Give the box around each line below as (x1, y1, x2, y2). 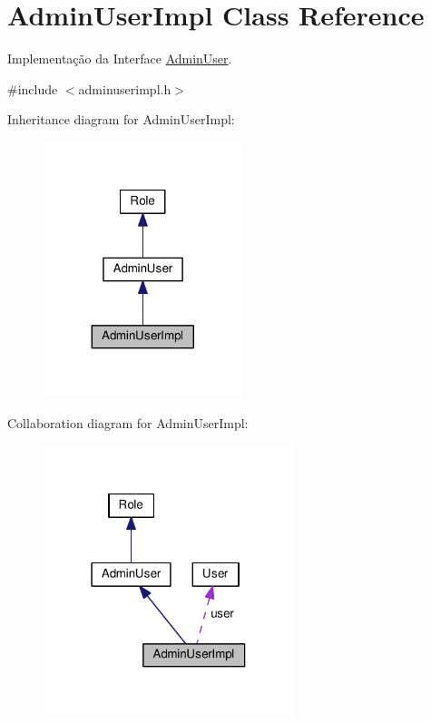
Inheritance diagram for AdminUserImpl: (7, 110, 235, 129)
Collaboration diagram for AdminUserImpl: (7, 414, 249, 433)
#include (7, 79, 58, 98)
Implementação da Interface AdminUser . (7, 49, 232, 68)
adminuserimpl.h (78, 79, 171, 98)
